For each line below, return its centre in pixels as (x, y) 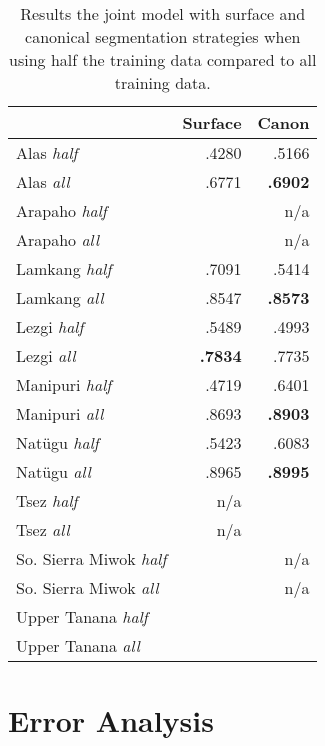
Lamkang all (60, 297)
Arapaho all (58, 239)
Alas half (47, 152)
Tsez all (43, 529)
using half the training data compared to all (163, 59)
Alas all (43, 181)
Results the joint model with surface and (163, 13)
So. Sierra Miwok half (91, 558)
